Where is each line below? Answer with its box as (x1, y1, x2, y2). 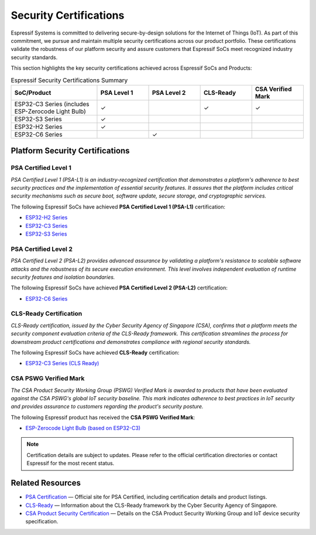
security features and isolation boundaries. (11, 273, 115, 281)
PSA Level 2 (152, 88, 186, 97)
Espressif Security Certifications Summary (11, 76, 128, 84)
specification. (25, 518, 59, 525)
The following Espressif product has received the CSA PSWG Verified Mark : (11, 414, 195, 421)
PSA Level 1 (100, 88, 133, 97)
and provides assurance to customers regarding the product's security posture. (11, 403, 204, 410)
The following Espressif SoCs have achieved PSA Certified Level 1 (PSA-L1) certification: (11, 203, 225, 210)
